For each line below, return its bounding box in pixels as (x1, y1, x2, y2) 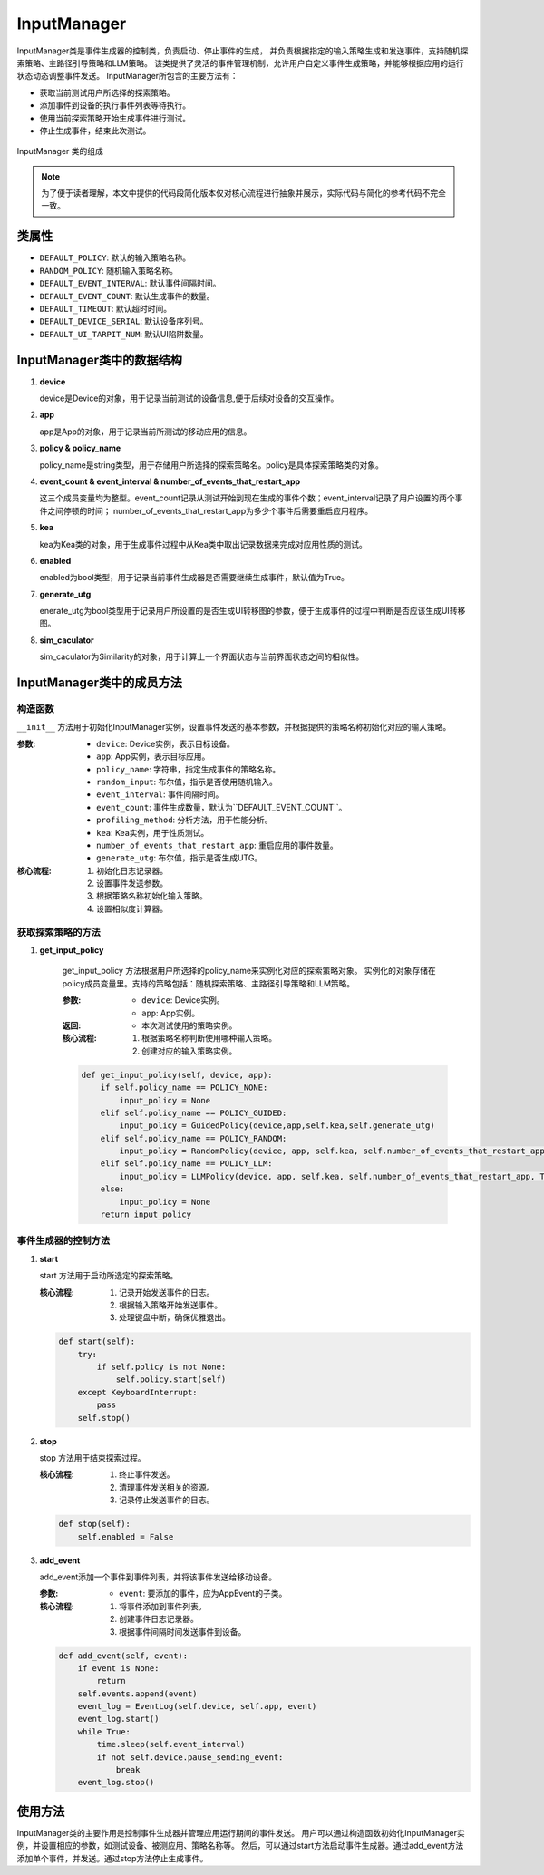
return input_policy (100, 1210, 192, 1219)
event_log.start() (77, 1714, 160, 1724)
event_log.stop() (77, 1777, 155, 1788)
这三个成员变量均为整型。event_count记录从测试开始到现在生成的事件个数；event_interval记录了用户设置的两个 (39, 492, 455, 503)
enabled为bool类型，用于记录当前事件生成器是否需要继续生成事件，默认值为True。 (39, 572, 349, 583)
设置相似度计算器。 (96, 903, 168, 914)
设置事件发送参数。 (96, 878, 168, 889)
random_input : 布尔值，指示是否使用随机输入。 (96, 776, 278, 787)
